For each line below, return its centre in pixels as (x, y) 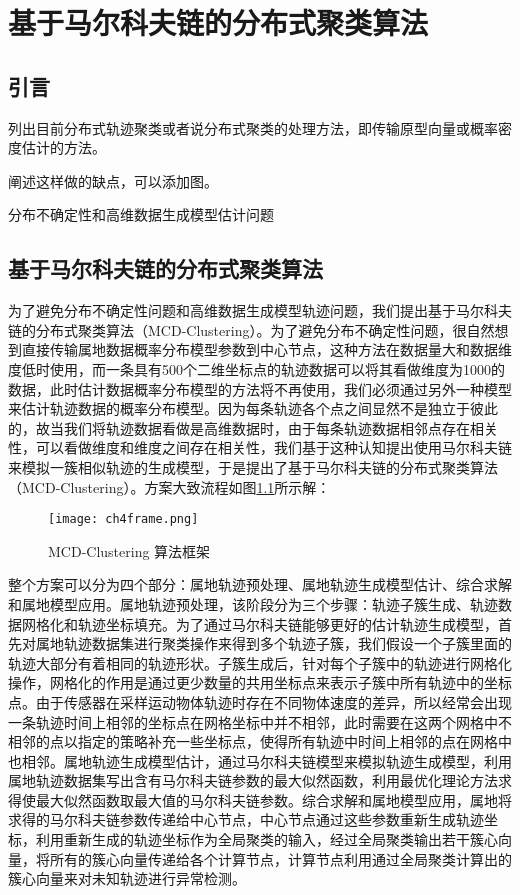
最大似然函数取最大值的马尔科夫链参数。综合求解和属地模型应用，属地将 (273, 799)
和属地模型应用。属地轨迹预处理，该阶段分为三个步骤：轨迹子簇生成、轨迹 (253, 603)
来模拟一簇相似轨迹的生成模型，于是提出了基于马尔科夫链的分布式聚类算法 (253, 466)
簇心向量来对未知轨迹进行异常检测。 (127, 878)
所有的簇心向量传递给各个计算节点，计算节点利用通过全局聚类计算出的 (280, 858)
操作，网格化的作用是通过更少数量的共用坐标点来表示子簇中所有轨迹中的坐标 (260, 682)
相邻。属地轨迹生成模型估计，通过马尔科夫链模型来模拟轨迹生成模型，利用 (266, 760)
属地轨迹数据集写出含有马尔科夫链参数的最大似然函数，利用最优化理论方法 (253, 780)
